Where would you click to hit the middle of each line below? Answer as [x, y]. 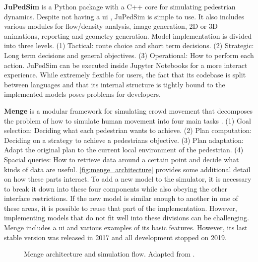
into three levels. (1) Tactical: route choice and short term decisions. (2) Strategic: [129, 45]
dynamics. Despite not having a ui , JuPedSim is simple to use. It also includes [124, 16]
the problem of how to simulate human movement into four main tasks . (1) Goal [128, 120]
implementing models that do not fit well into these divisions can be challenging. [127, 218]
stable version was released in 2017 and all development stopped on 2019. [115, 237]
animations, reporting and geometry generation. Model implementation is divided [128, 35]
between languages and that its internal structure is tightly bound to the [115, 84]
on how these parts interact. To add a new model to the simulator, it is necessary [128, 179]
